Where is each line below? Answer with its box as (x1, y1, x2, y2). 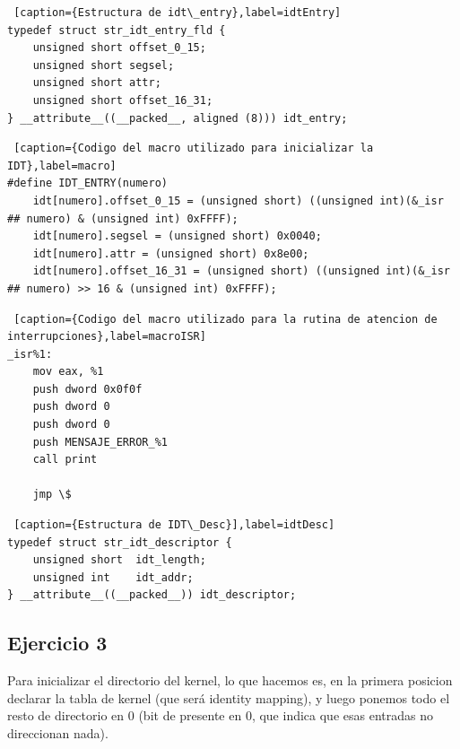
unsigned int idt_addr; (32, 570, 194, 584)
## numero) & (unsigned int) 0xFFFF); (7, 212, 239, 225)
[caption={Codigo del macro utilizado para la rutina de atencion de (13, 312, 438, 326)
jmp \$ (32, 488, 72, 501)
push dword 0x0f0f (32, 382, 143, 396)
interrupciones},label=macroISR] (7, 330, 206, 344)
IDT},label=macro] (7, 159, 117, 172)
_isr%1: (7, 347, 53, 361)
